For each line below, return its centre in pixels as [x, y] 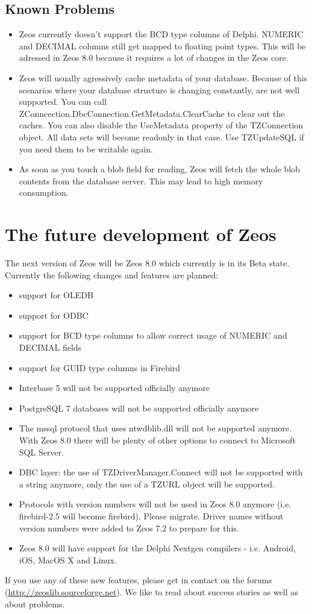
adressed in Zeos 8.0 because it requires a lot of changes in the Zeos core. [154, 58]
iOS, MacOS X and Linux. [68, 559]
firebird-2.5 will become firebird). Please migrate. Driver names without [151, 515]
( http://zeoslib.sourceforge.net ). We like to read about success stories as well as [151, 591]
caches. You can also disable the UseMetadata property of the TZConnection [161, 125]
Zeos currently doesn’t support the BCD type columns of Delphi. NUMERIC [161, 34]
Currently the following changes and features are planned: [112, 274]
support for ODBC [54, 315]
